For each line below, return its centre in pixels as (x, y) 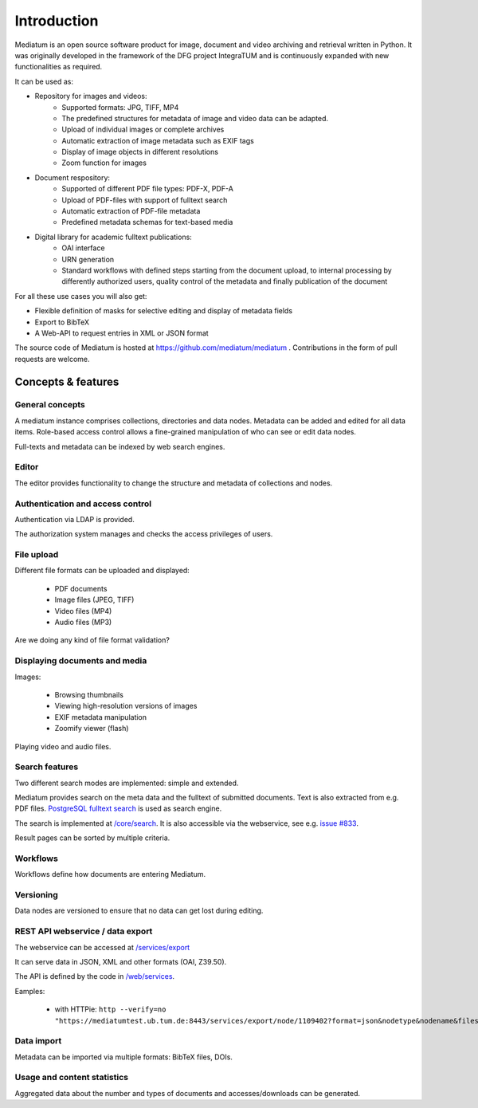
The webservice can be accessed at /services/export (102, 947)
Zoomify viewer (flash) (92, 729)
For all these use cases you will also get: (81, 296)
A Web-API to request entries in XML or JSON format (121, 333)
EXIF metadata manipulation (101, 717)
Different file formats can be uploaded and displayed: (102, 571)
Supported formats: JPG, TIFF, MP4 (120, 107)
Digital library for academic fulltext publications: (114, 237)
